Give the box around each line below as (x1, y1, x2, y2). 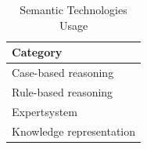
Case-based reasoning (12, 64, 114, 81)
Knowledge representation (12, 122, 136, 139)
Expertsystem (12, 103, 77, 119)
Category (12, 44, 63, 60)
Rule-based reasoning (12, 83, 113, 100)
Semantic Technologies (20, 2, 127, 17)
